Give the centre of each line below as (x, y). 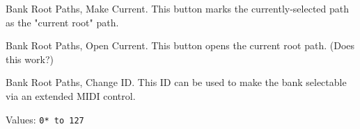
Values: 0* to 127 (45, 119)
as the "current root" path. (62, 22)
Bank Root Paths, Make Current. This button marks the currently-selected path (178, 8)
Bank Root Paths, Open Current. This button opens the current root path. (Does (180, 45)
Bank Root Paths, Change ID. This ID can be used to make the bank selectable (176, 82)
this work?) (30, 59)
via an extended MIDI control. (71, 95)
